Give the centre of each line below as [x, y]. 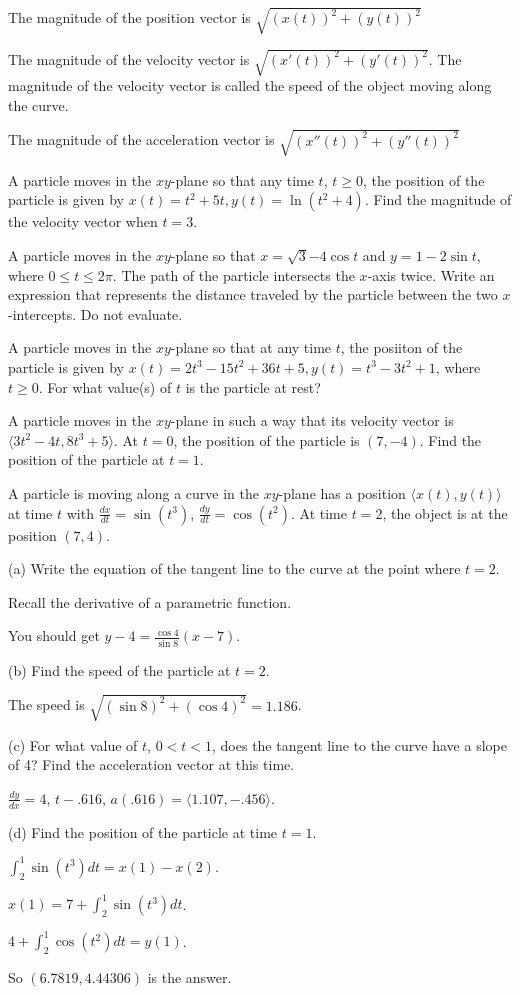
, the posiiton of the [401, 347]
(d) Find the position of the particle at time [143, 831]
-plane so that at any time [251, 347]
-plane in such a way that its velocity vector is [312, 420]
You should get [54, 635]
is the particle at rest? [253, 386]
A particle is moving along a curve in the [133, 492]
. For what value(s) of [105, 386]
